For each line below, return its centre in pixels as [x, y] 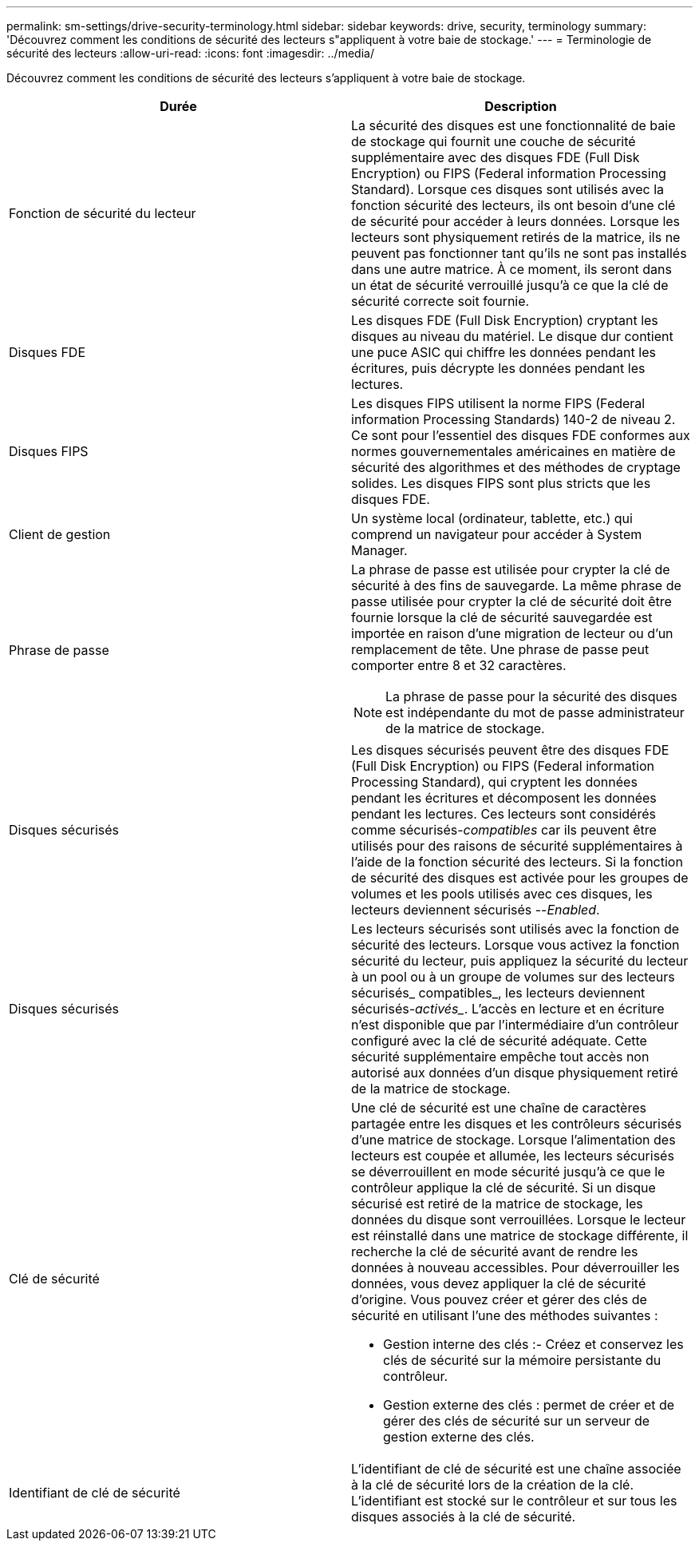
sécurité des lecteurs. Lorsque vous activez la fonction [515, 945]
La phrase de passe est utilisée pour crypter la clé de [511, 569]
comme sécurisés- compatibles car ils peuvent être [504, 830]
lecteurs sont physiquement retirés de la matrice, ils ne [516, 237]
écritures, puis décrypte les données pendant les [498, 368]
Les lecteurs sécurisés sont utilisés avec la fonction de [515, 929]
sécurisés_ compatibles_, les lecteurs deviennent [498, 993]
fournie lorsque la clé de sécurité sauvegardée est [502, 617]
